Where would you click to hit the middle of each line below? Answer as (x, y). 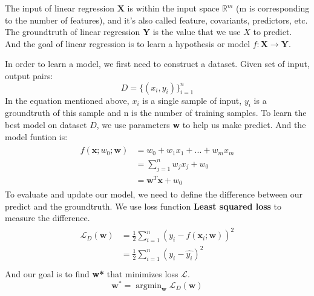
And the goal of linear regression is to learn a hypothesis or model (128, 43)
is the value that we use (197, 32)
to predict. (273, 32)
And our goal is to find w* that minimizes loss (92, 274)
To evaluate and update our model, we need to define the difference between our (154, 194)
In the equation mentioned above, (67, 100)
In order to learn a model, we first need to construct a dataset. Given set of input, (157, 64)
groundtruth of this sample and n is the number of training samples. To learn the (156, 113)
